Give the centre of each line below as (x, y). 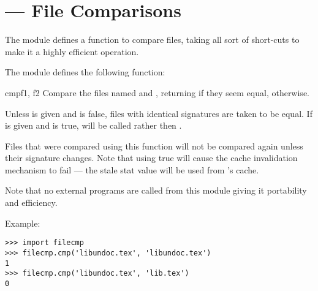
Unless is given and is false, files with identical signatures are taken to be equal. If (159, 113)
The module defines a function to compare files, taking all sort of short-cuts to (152, 40)
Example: (23, 223)
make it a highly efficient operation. (72, 51)
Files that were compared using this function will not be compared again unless (154, 145)
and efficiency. (31, 202)
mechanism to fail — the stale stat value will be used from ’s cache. (132, 169)
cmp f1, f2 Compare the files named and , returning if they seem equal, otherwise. (157, 92)
